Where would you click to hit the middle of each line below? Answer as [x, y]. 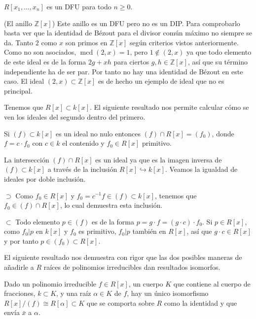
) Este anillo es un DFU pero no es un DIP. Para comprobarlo [146, 23]
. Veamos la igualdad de [201, 169]
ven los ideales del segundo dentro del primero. [75, 116]
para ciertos [131, 61]
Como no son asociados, [40, 52]
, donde [223, 133]
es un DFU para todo [79, 6]
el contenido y [83, 143]
